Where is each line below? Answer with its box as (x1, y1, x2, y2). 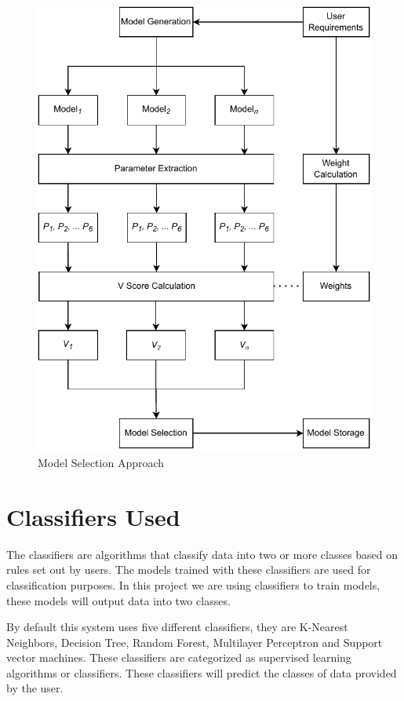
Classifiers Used (6, 500, 180, 532)
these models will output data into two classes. (6, 592, 231, 608)
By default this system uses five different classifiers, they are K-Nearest (6, 619, 348, 635)
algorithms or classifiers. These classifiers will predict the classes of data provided (6, 664, 397, 681)
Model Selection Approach (38, 455, 165, 470)
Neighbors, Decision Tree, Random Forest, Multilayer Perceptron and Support (6, 633, 383, 650)
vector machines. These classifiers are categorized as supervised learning (6, 649, 351, 666)
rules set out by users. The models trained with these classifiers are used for (6, 561, 371, 578)
